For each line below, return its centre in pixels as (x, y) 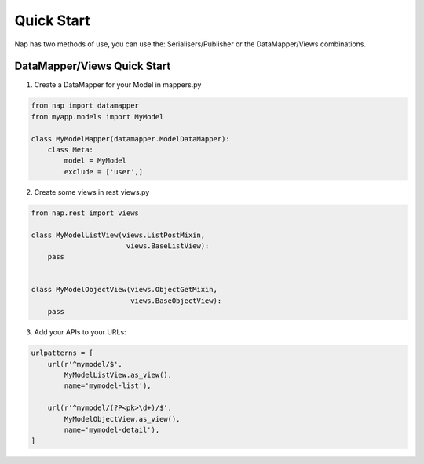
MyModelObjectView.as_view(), (122, 419)
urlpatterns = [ (62, 353)
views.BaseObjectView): (176, 301)
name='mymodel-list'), (108, 386)
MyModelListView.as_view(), (118, 375)
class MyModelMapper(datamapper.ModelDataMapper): (131, 139)
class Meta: (71, 150)
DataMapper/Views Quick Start (93, 66)
